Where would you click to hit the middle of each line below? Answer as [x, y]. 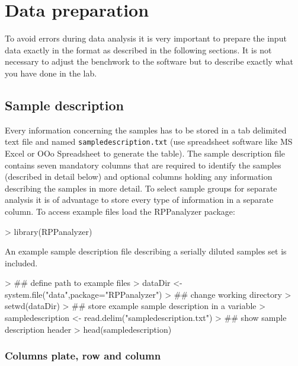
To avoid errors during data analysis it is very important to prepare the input [146, 38]
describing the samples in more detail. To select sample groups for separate [141, 188]
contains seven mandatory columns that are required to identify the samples [143, 165]
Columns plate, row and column [83, 356]
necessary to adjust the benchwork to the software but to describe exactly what [149, 61]
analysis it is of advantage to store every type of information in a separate [139, 200]
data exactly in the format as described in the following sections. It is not [138, 50]
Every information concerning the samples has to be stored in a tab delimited [146, 130]
